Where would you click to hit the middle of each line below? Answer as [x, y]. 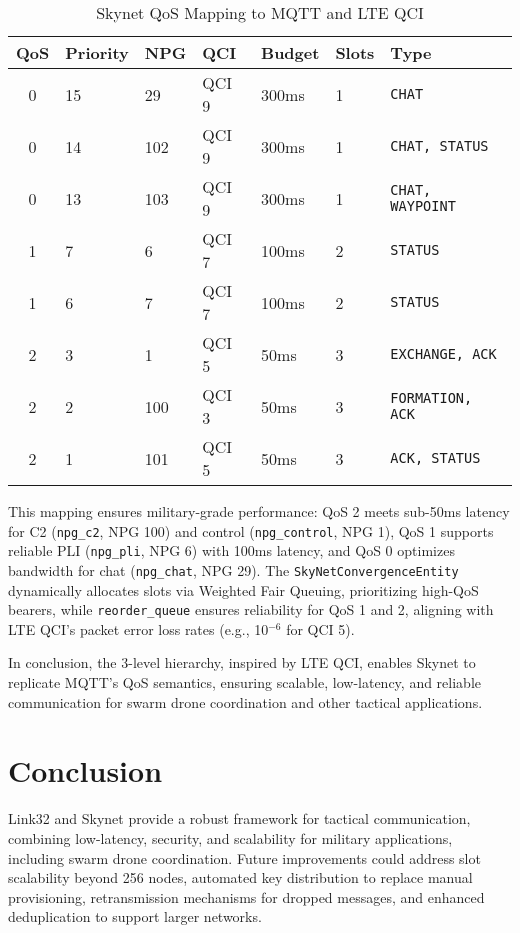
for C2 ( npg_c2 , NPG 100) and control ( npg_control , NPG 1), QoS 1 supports [251, 530]
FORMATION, [431, 398]
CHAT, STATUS [439, 146]
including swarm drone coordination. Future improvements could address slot [244, 857]
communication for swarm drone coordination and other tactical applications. [245, 701]
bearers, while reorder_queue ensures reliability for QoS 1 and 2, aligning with [251, 609]
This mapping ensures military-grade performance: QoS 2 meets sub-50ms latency [259, 511]
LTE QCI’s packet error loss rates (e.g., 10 [138, 628]
